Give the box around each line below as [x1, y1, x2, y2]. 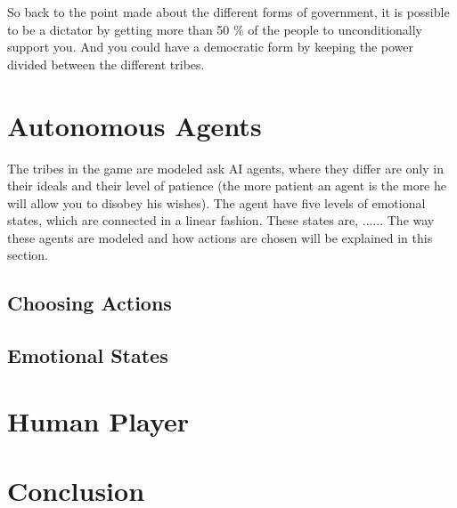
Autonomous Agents [7, 107, 262, 143]
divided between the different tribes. [7, 54, 205, 73]
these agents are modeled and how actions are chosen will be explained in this [7, 228, 433, 246]
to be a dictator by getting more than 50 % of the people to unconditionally [7, 20, 422, 38]
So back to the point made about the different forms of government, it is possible [7, 3, 450, 20]
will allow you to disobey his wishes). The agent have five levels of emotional [7, 193, 426, 212]
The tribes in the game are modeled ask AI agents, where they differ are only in [7, 158, 444, 177]
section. [7, 246, 48, 264]
